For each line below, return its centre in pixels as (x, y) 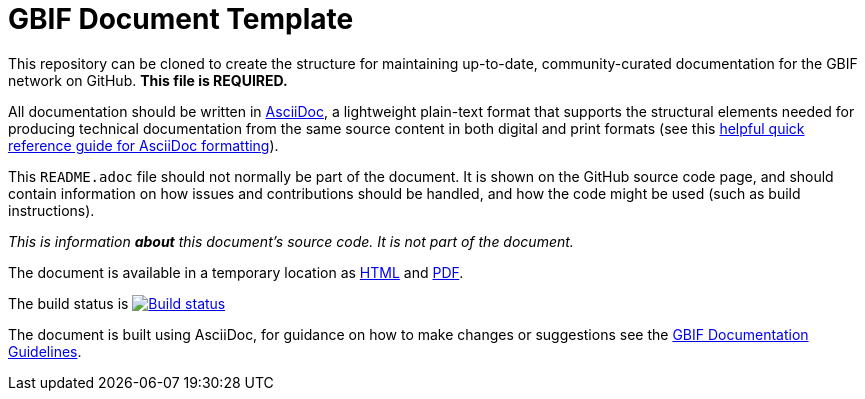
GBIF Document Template (181, 19)
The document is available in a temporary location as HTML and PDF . (236, 272)
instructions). (51, 210)
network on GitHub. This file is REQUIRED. (148, 80)
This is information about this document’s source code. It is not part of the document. (291, 241)
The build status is (68, 303)
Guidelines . (45, 351)
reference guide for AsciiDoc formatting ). (143, 145)
